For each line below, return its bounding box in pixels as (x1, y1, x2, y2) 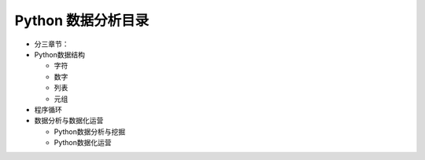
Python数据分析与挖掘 (54, 126, 126, 136)
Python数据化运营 (54, 138, 112, 147)
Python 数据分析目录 (14, 12, 150, 29)
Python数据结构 (34, 49, 86, 59)
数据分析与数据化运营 (34, 116, 104, 125)
